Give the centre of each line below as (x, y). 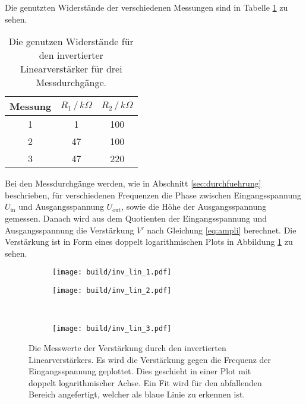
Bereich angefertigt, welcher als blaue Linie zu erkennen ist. (137, 394)
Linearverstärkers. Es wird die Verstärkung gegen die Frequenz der (150, 359)
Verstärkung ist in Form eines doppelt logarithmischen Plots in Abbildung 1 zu (149, 242)
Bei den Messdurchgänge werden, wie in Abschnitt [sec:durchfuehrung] (133, 183)
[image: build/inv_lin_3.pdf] (112, 329)
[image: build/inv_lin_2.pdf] (112, 291)
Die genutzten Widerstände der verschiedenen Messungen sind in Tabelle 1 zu (146, 7)
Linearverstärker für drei (71, 69)
